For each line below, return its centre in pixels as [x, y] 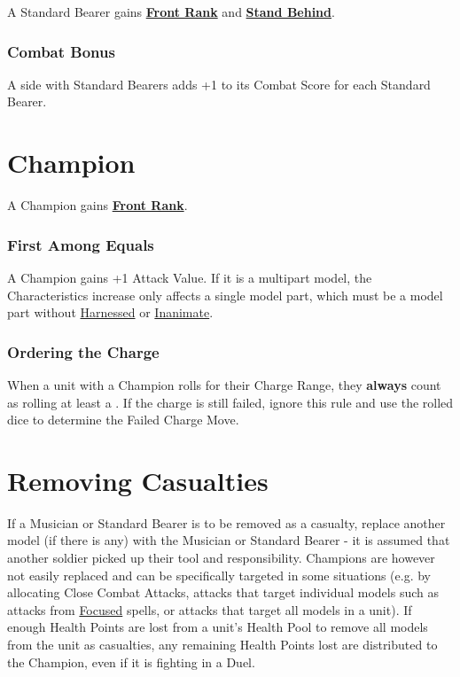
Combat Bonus [61, 51]
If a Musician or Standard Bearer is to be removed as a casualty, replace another [226, 522]
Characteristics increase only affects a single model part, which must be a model [225, 295]
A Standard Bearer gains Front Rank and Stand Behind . [171, 12]
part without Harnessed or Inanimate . [110, 312]
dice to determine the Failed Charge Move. [123, 420]
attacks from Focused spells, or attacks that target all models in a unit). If [210, 609]
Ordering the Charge [83, 351]
